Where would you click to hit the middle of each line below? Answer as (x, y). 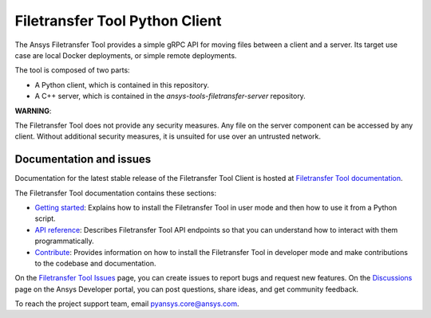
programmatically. (65, 241)
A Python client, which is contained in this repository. (122, 84)
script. (45, 218)
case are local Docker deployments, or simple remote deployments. (126, 55)
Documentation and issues (83, 159)
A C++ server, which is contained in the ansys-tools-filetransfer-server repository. (170, 96)
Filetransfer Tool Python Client (118, 21)
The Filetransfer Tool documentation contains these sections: (116, 193)
